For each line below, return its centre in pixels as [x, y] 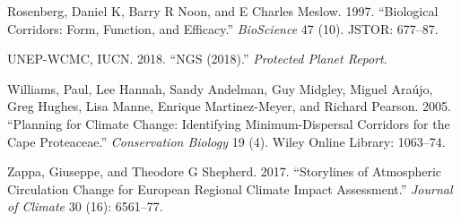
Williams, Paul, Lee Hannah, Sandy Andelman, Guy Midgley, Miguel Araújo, [220, 88]
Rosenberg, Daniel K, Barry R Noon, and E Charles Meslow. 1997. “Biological [223, 11]
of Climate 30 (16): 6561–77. [85, 206]
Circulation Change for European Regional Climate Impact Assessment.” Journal [230, 188]
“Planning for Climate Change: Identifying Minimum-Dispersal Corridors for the [229, 123]
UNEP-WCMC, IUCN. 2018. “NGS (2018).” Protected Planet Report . [197, 59]
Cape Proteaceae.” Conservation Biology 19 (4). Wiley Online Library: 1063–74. [226, 141]
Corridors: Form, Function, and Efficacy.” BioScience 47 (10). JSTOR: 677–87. [223, 28]
